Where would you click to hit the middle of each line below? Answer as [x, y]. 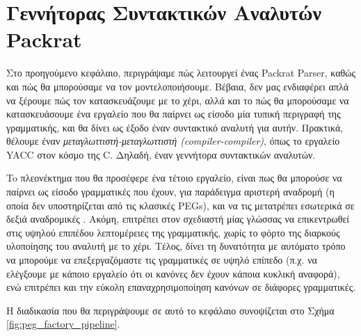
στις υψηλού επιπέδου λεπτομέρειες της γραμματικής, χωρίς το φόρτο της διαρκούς [173, 232]
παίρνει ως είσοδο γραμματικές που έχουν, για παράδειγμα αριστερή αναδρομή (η [170, 192]
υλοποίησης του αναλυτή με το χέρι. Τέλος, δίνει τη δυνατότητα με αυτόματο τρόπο [176, 246]
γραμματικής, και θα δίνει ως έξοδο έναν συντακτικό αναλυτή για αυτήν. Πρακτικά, [175, 127]
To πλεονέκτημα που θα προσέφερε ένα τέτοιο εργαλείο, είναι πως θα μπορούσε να [174, 178]
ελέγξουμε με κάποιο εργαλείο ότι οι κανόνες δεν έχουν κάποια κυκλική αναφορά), [173, 273]
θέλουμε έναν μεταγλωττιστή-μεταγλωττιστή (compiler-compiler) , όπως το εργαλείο [173, 141]
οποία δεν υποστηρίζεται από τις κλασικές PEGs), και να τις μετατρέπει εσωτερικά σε [180, 205]
